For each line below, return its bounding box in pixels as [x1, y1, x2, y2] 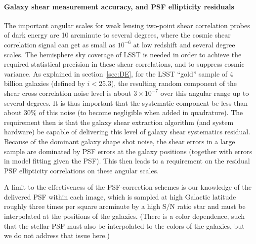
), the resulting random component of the [111, 78, 237, 88]
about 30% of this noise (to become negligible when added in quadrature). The [4, 107, 243, 118]
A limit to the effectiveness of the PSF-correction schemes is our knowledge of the [4, 182, 252, 192]
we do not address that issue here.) [4, 230, 110, 241]
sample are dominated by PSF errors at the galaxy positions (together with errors [4, 146, 252, 156]
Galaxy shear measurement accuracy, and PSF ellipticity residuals [4, 1, 234, 11]
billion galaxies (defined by [4, 78, 85, 88]
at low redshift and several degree [133, 39, 235, 49]
